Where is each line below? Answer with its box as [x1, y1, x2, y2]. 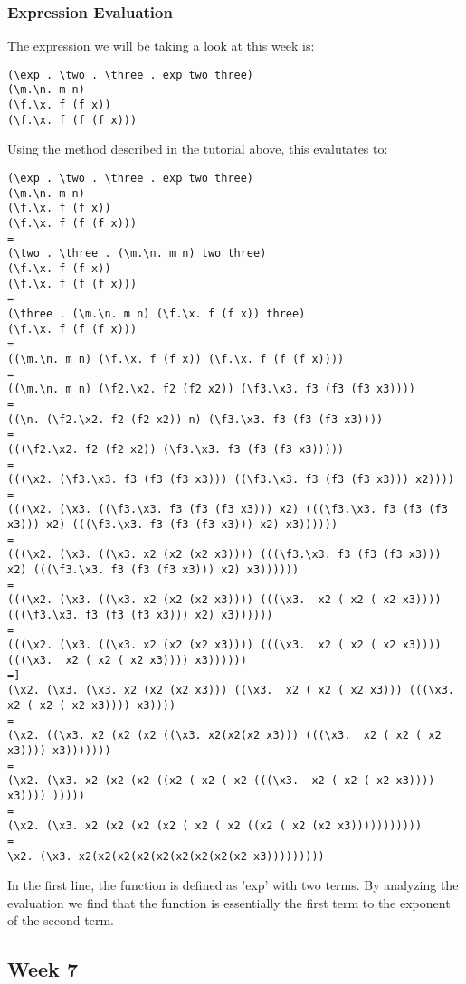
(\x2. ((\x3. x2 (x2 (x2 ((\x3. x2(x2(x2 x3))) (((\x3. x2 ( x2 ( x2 [7, 729, 442, 743]
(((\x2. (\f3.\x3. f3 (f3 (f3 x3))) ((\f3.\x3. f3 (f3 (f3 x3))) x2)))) [7, 473, 454, 487]
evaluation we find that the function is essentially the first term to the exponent [7, 893, 451, 912]
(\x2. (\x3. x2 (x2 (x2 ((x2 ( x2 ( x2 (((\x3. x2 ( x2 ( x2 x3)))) [7, 774, 435, 788]
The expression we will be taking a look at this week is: [7, 36, 315, 55]
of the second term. [7, 911, 114, 930]
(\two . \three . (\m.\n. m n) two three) [7, 247, 267, 260]
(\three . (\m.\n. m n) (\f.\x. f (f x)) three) [7, 307, 306, 320]
